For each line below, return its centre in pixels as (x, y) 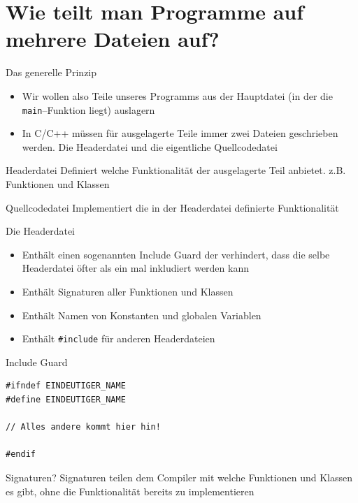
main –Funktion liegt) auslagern (88, 109)
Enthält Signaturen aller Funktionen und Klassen (128, 291)
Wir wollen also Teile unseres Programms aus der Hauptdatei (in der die (177, 95)
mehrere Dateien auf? (113, 39)
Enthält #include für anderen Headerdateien (119, 338)
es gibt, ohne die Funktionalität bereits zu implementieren (130, 491)
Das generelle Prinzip (51, 72)
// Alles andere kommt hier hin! (83, 427)
